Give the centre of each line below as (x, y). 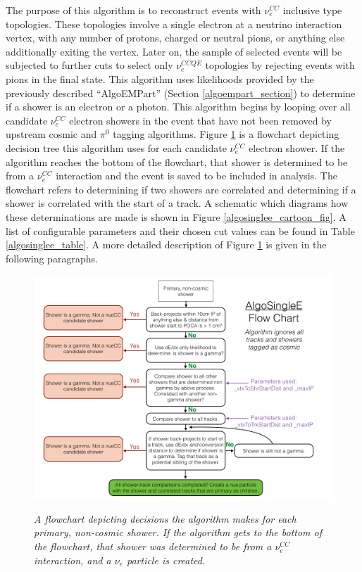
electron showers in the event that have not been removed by (200, 120)
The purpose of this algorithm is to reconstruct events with (133, 10)
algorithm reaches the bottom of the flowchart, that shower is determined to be (177, 161)
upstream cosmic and (51, 134)
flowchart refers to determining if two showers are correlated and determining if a (181, 189)
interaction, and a (73, 560)
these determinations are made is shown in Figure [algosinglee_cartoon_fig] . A (176, 216)
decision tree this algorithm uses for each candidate (116, 147)
